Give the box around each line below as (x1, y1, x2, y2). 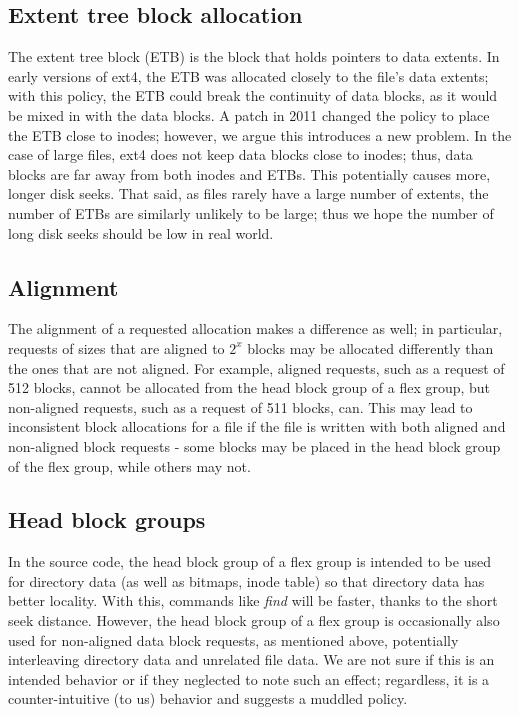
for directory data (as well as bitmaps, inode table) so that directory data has (8, 570, 485, 591)
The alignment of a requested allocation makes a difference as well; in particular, (8, 318, 503, 339)
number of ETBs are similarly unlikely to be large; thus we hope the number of (8, 202, 494, 223)
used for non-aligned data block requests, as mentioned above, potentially (8, 629, 459, 650)
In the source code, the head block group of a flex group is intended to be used (8, 551, 491, 572)
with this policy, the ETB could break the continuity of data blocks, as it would (8, 85, 498, 106)
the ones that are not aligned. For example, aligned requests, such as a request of (8, 357, 505, 378)
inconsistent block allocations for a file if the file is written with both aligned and (8, 416, 506, 437)
